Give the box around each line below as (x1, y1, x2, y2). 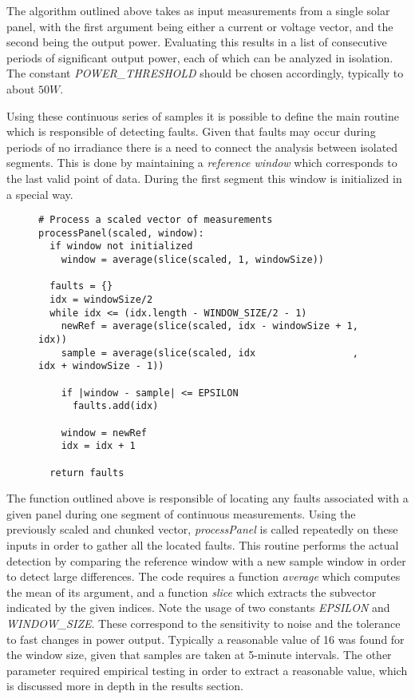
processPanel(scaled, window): (38, 227, 204, 239)
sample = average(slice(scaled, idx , (61, 347, 358, 359)
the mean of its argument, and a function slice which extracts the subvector (6, 583, 377, 600)
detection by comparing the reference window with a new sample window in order (6, 552, 406, 569)
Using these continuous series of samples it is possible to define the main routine (6, 107, 399, 124)
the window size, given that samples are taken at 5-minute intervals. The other (6, 646, 392, 663)
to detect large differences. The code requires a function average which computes (6, 568, 401, 585)
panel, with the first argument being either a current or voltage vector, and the (6, 18, 393, 34)
